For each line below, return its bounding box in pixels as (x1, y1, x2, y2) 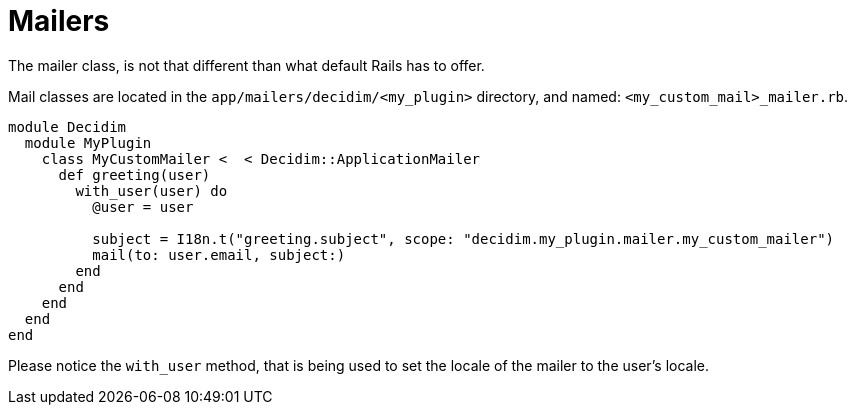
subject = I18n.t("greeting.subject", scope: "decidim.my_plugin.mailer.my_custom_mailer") (92, 230, 835, 247)
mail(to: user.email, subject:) (92, 246, 346, 263)
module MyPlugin (24, 134, 152, 151)
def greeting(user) (58, 166, 211, 183)
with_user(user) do (75, 182, 228, 199)
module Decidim (8, 118, 127, 135)
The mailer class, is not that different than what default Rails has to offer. (8, 56, 485, 74)
